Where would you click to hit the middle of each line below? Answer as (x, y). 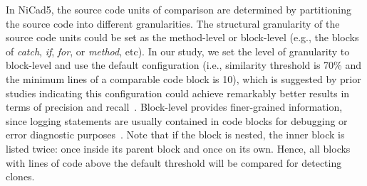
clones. (20, 176)
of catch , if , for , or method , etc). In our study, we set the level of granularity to (178, 51)
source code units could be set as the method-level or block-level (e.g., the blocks (182, 37)
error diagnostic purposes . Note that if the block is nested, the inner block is (175, 135)
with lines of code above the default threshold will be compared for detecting (174, 162)
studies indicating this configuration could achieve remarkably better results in (178, 93)
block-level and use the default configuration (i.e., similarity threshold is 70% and (184, 65)
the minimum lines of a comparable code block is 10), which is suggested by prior (183, 78)
